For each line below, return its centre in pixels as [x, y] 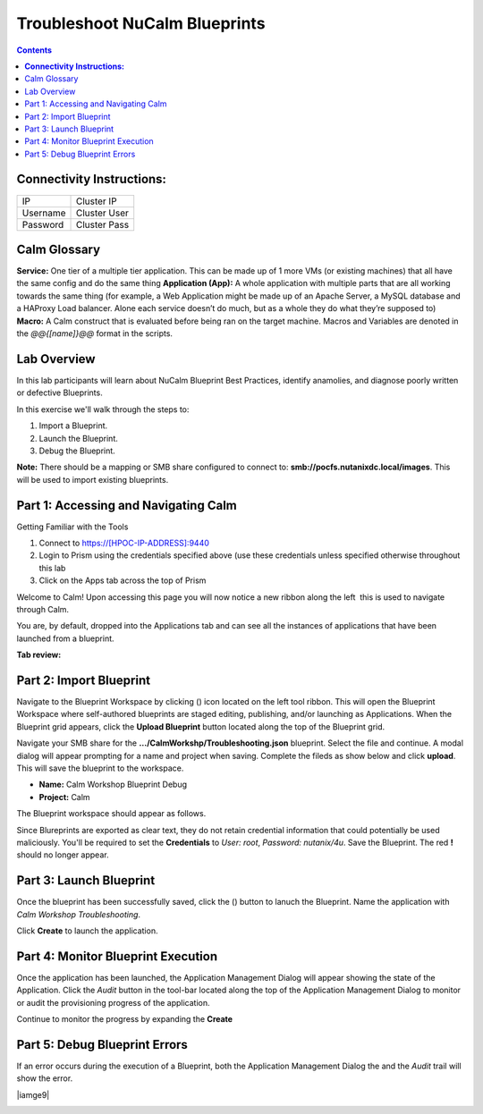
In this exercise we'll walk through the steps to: [103, 409]
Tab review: [39, 655]
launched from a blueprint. [66, 638]
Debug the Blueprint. [77, 451]
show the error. [45, 1078]
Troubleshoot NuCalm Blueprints [141, 23]
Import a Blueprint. [73, 426]
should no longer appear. [63, 855]
